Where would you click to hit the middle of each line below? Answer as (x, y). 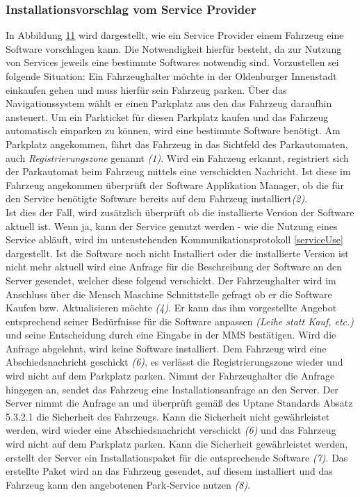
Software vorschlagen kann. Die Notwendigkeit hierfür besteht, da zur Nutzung (174, 48)
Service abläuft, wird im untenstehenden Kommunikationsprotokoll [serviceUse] (174, 239)
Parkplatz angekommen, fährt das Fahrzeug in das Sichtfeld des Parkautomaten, (177, 144)
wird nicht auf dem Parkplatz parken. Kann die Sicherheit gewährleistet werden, (177, 444)
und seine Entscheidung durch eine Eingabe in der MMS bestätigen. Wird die (171, 335)
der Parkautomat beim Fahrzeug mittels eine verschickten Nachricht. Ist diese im (178, 171)
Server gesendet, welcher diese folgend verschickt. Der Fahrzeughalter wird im (171, 280)
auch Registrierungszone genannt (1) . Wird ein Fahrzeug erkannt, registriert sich (177, 157)
